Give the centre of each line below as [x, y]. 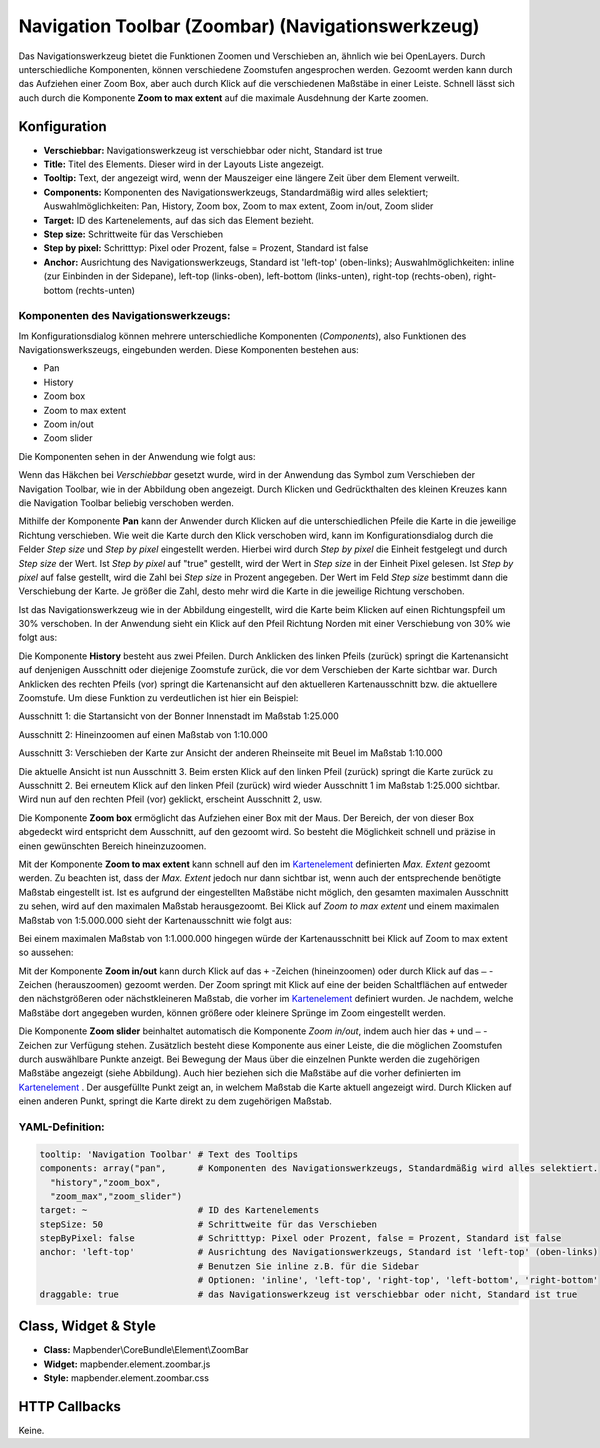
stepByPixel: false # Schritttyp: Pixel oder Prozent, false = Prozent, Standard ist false [300, 1238]
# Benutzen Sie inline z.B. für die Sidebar [308, 1266]
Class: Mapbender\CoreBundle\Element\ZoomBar [146, 1350]
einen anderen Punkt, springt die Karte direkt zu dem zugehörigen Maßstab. [175, 1101]
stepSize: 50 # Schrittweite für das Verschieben [208, 1224]
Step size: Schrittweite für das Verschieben [133, 234]
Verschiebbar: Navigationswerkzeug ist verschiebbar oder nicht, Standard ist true [213, 150]
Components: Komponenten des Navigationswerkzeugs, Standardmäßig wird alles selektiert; [236, 192]
